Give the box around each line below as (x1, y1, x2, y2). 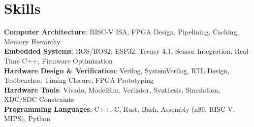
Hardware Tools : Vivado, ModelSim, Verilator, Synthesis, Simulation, (4, 84, 220, 95)
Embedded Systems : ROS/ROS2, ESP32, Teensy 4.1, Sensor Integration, (4, 46, 233, 56)
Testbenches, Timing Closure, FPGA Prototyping (4, 75, 154, 85)
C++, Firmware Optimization (22, 55, 113, 65)
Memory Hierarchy (4, 36, 61, 46)
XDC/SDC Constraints (4, 94, 74, 104)
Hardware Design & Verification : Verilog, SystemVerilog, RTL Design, (4, 65, 229, 75)
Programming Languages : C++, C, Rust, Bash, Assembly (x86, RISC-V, (4, 103, 235, 114)
